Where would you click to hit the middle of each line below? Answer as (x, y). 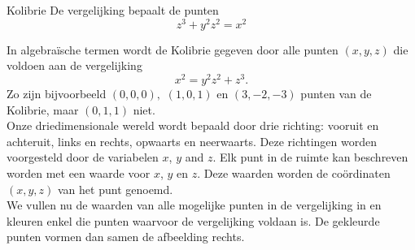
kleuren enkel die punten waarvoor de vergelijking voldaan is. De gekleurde (193, 220)
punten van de (336, 93)
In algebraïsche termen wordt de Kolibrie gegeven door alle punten (173, 49)
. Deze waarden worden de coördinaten (294, 172)
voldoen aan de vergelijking (74, 65)
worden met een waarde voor (79, 172)
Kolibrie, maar (43, 109)
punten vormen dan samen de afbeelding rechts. (126, 237)
